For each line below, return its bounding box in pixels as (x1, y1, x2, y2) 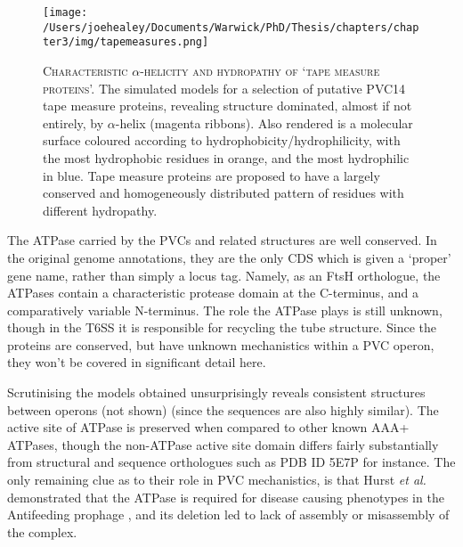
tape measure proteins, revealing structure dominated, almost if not (43, 96, 412, 115)
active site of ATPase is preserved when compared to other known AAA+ (7, 418, 410, 437)
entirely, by (43, 113, 104, 132)
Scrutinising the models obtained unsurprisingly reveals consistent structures (7, 383, 426, 402)
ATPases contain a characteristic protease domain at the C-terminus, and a (7, 283, 418, 302)
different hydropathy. (43, 200, 158, 219)
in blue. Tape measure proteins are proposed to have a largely (43, 166, 380, 184)
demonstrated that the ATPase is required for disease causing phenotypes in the (7, 487, 444, 506)
